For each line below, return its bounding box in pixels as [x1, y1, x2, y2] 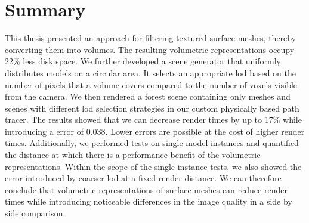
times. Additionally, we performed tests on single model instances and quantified [5, 137, 299, 149]
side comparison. [5, 207, 66, 219]
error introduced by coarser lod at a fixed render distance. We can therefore [5, 172, 282, 184]
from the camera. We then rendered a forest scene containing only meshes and [5, 90, 291, 103]
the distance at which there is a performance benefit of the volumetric [5, 148, 261, 161]
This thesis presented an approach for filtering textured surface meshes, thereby [5, 32, 296, 44]
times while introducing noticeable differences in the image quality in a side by [5, 195, 292, 207]
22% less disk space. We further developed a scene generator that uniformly [5, 55, 281, 67]
